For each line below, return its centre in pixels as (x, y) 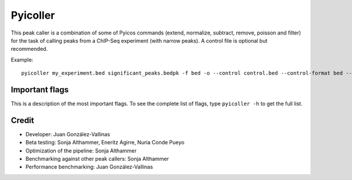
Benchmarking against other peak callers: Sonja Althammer (97, 159)
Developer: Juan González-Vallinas (68, 134)
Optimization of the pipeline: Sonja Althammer (81, 150)
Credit (23, 120)
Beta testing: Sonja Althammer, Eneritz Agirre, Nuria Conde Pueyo (105, 143)
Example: (22, 60)
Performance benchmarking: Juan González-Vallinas (89, 167)
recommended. (29, 49)
